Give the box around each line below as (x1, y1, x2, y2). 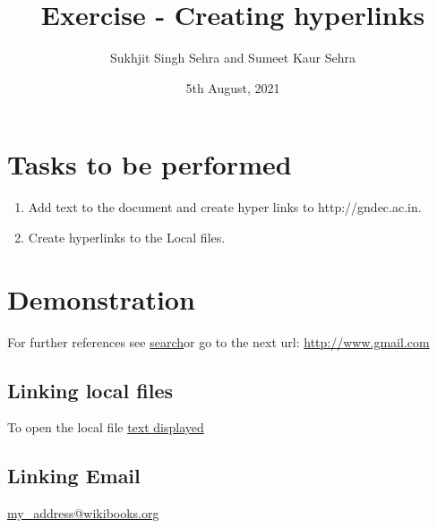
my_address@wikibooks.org (7, 504, 159, 523)
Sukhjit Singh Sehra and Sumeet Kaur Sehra (110, 48, 356, 67)
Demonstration (7, 280, 195, 317)
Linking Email (7, 462, 141, 490)
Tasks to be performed (7, 146, 292, 183)
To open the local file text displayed (7, 418, 204, 437)
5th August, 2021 (185, 78, 280, 97)
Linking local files (7, 376, 174, 404)
